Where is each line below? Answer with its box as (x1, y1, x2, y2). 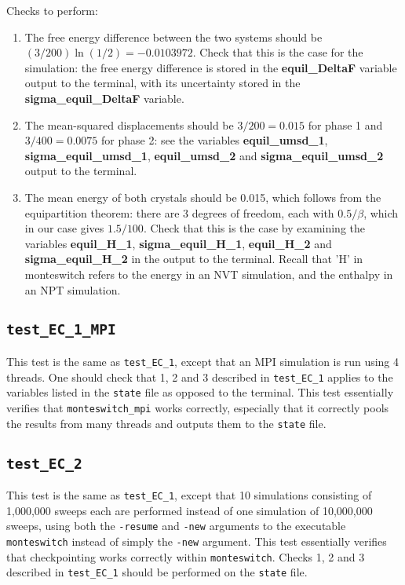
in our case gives (24, 220, 104, 236)
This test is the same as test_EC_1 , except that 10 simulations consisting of (6, 486, 372, 503)
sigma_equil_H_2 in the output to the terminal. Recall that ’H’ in (24, 250, 363, 267)
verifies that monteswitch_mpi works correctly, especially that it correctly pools (6, 399, 389, 415)
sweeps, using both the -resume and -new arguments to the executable (6, 517, 346, 534)
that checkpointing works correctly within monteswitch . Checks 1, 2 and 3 (6, 548, 365, 565)
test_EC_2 (6, 455, 82, 472)
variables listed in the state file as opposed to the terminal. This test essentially (6, 384, 394, 400)
